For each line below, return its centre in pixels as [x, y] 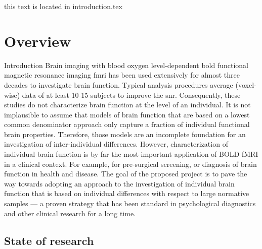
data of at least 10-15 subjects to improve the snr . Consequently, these [131, 95]
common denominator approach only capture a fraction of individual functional [127, 124]
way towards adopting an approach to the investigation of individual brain [119, 183]
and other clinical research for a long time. [70, 213]
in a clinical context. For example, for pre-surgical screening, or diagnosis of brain [130, 164]
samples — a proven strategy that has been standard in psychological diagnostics [130, 203]
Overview [38, 41]
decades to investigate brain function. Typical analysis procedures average [119, 84]
